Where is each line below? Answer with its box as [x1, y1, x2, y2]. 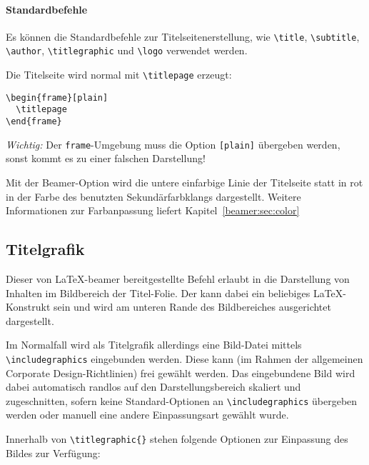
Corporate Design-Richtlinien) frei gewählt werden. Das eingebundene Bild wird [6, 365, 355, 380]
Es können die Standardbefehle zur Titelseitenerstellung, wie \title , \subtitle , [6, 29, 360, 44]
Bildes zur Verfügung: [6, 445, 101, 460]
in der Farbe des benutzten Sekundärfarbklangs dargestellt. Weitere [6, 189, 301, 204]
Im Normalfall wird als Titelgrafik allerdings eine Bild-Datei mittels [6, 337, 302, 352]
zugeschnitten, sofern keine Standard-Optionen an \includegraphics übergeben [6, 393, 358, 408]
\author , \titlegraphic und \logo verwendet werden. [6, 43, 248, 58]
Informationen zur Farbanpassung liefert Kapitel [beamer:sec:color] [6, 203, 300, 218]
